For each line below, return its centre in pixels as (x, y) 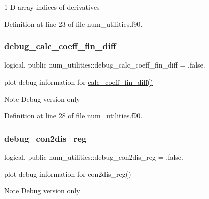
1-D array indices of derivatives (52, 7)
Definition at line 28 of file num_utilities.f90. (73, 116)
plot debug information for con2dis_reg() (68, 174)
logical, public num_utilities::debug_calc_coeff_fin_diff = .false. (105, 65)
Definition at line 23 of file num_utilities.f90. (73, 23)
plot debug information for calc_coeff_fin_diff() (79, 82)
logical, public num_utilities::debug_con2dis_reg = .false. (94, 157)
